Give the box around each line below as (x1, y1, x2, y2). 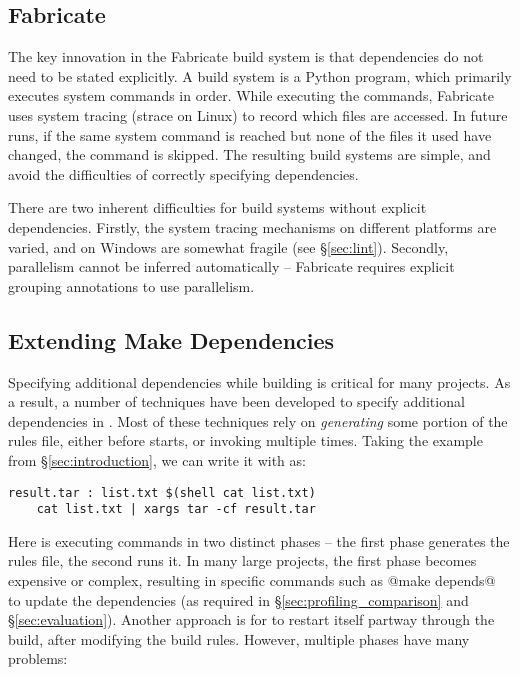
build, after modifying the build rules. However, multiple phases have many (8, 628, 470, 649)
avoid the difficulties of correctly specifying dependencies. (8, 163, 359, 184)
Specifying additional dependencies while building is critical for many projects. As (8, 371, 511, 392)
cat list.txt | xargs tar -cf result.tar (36, 502, 316, 517)
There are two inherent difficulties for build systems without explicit (8, 197, 427, 218)
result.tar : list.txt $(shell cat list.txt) (8, 485, 316, 500)
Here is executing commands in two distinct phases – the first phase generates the (8, 530, 510, 551)
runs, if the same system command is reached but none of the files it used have (8, 124, 492, 145)
